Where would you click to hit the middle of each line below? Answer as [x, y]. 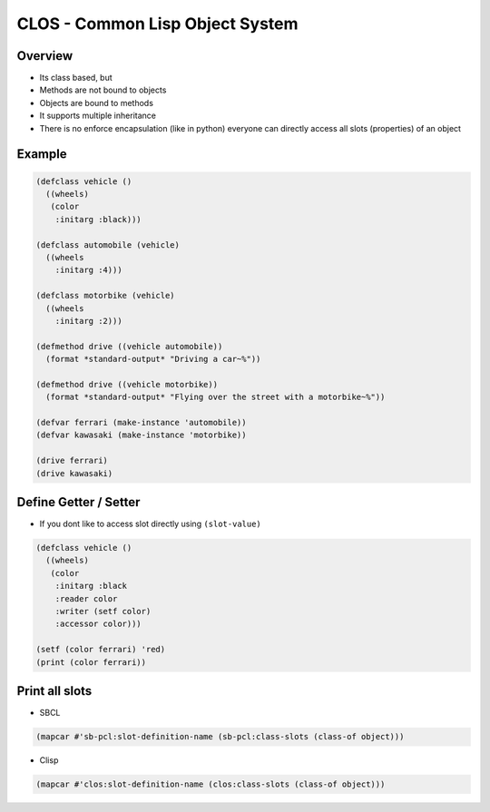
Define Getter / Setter [78, 502]
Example [42, 154]
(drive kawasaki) [74, 473]
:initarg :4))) [88, 270]
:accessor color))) [98, 624]
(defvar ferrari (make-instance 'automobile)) [141, 423]
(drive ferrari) [72, 461]
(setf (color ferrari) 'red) [101, 650]
